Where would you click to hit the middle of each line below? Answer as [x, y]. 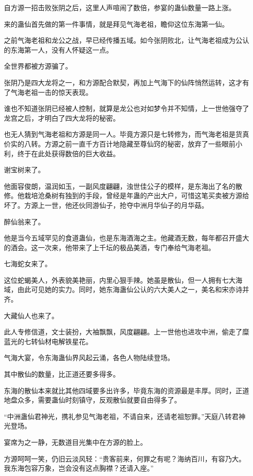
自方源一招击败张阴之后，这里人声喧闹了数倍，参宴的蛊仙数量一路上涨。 [120, 7]
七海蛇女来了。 [28, 264]
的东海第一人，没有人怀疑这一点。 [58, 49]
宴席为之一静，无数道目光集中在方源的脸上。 [75, 442]
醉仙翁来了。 [24, 221]
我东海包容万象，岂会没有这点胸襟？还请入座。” [79, 468]
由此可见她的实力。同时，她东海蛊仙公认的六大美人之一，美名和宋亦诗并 [133, 289]
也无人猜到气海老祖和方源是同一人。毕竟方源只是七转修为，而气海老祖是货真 [126, 134]
